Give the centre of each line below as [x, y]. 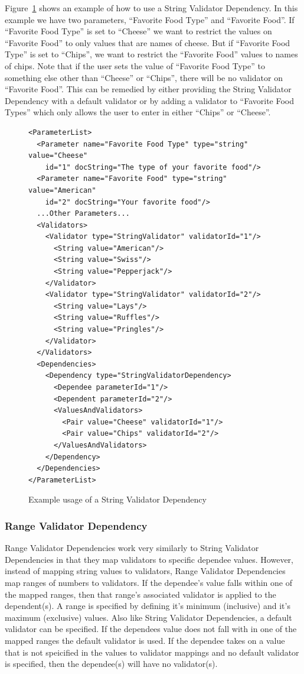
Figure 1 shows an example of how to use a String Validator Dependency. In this [151, 8]
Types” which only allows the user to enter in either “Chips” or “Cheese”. [138, 112]
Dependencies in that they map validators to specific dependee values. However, [149, 559]
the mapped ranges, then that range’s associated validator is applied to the [140, 594]
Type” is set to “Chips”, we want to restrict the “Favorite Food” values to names [151, 54]
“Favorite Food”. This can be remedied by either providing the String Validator [148, 89]
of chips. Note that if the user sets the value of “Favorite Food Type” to [135, 65]
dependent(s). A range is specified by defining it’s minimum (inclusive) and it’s [148, 606]
